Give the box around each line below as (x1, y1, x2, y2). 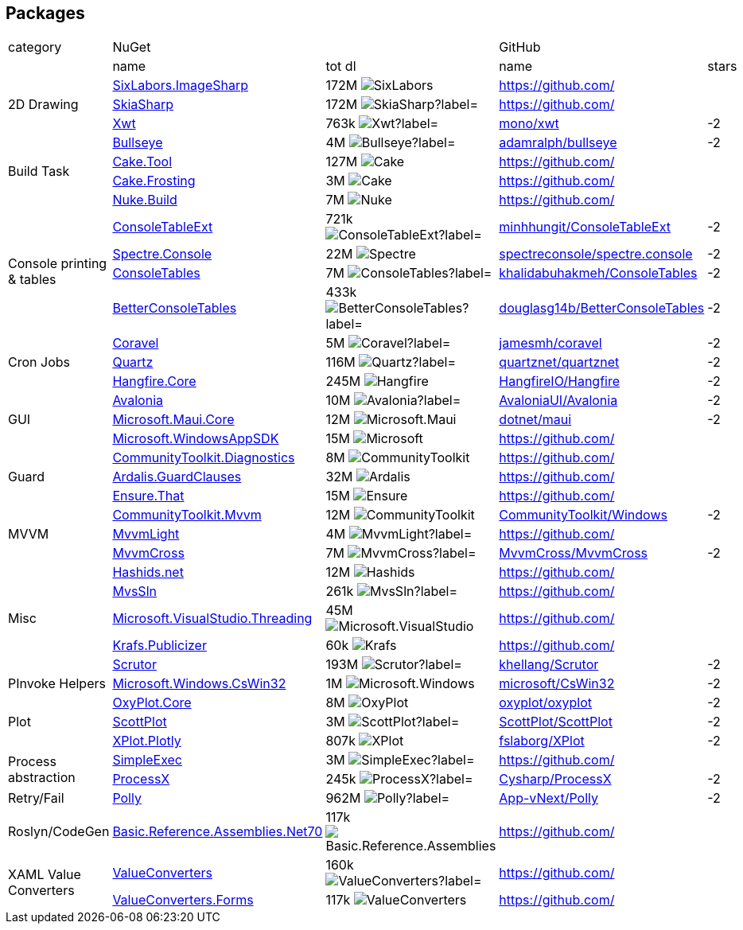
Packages (6, 3, 85, 23)
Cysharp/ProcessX (499, 771, 612, 788)
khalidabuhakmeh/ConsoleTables (499, 265, 698, 282)
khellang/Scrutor (499, 656, 599, 673)
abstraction (8, 769, 76, 786)
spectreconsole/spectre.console (499, 246, 693, 263)
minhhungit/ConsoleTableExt (499, 219, 671, 235)
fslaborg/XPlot (499, 733, 585, 749)
